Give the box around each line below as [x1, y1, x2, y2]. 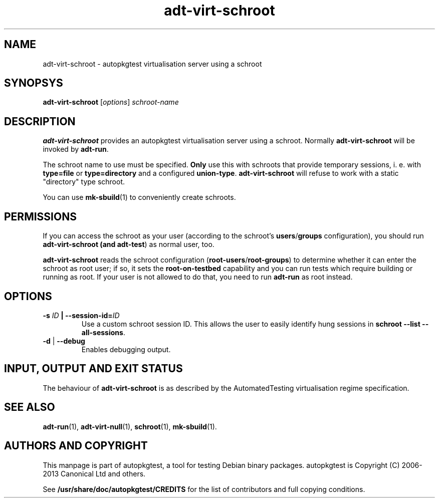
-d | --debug [43, 336, 85, 345]
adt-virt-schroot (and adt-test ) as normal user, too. [43, 240, 214, 249]
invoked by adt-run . [43, 145, 109, 154]
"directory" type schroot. [43, 177, 125, 186]
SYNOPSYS [4, 77, 63, 90]
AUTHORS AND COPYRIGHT [4, 439, 148, 452]
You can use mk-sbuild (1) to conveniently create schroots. [43, 193, 236, 202]
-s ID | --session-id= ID [43, 311, 120, 320]
